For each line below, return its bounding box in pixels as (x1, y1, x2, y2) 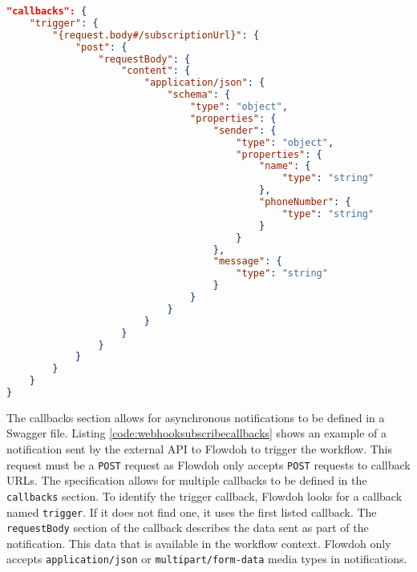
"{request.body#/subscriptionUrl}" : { (52, 29, 260, 41)
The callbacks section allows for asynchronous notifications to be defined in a (6, 409, 385, 425)
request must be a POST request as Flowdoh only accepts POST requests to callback (6, 456, 411, 473)
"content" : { (121, 65, 191, 77)
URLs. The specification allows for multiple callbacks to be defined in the (6, 472, 367, 489)
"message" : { (213, 256, 282, 268)
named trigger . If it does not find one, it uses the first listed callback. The (6, 503, 377, 520)
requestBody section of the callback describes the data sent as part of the (6, 519, 369, 536)
